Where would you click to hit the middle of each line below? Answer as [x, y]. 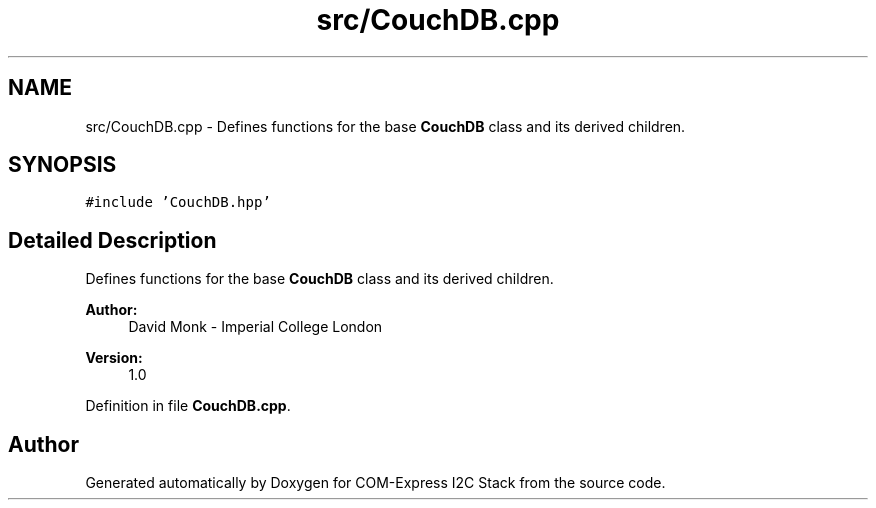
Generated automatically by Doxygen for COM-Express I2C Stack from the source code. [375, 483]
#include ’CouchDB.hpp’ [178, 202]
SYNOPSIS [62, 165]
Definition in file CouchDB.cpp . [188, 406]
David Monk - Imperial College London [255, 327]
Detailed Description [112, 240]
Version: [114, 358]
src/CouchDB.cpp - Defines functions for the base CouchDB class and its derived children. [385, 126]
